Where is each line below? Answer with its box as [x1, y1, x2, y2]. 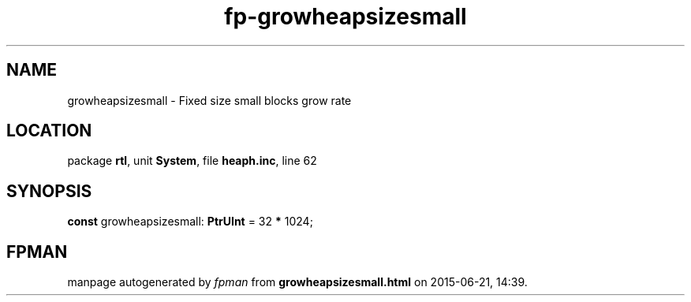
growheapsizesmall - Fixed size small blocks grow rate [67, 93, 352, 107]
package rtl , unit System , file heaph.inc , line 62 [67, 154, 317, 168]
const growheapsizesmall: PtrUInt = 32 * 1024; [67, 214, 313, 229]
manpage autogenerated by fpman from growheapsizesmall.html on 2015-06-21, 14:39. [67, 275, 528, 289]
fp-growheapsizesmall [224, 3, 467, 30]
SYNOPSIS [6, 181, 92, 201]
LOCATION [6, 121, 92, 141]
